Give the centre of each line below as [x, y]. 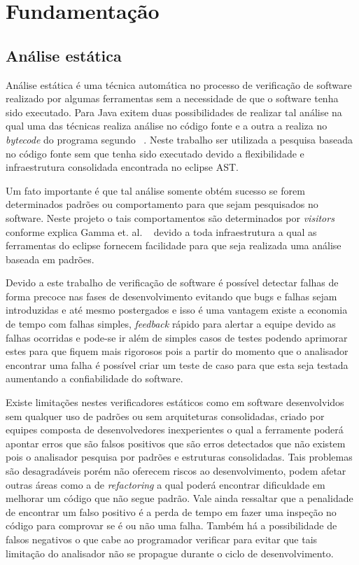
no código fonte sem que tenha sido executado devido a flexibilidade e [155, 153]
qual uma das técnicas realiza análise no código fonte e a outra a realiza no [167, 126]
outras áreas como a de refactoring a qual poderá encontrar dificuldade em [166, 484]
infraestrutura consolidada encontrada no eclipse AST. [122, 167]
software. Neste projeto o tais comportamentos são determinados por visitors [170, 217]
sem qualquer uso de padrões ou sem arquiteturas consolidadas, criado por [165, 416]
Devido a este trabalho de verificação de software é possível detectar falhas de [172, 282]
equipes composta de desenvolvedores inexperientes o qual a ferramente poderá [175, 430]
